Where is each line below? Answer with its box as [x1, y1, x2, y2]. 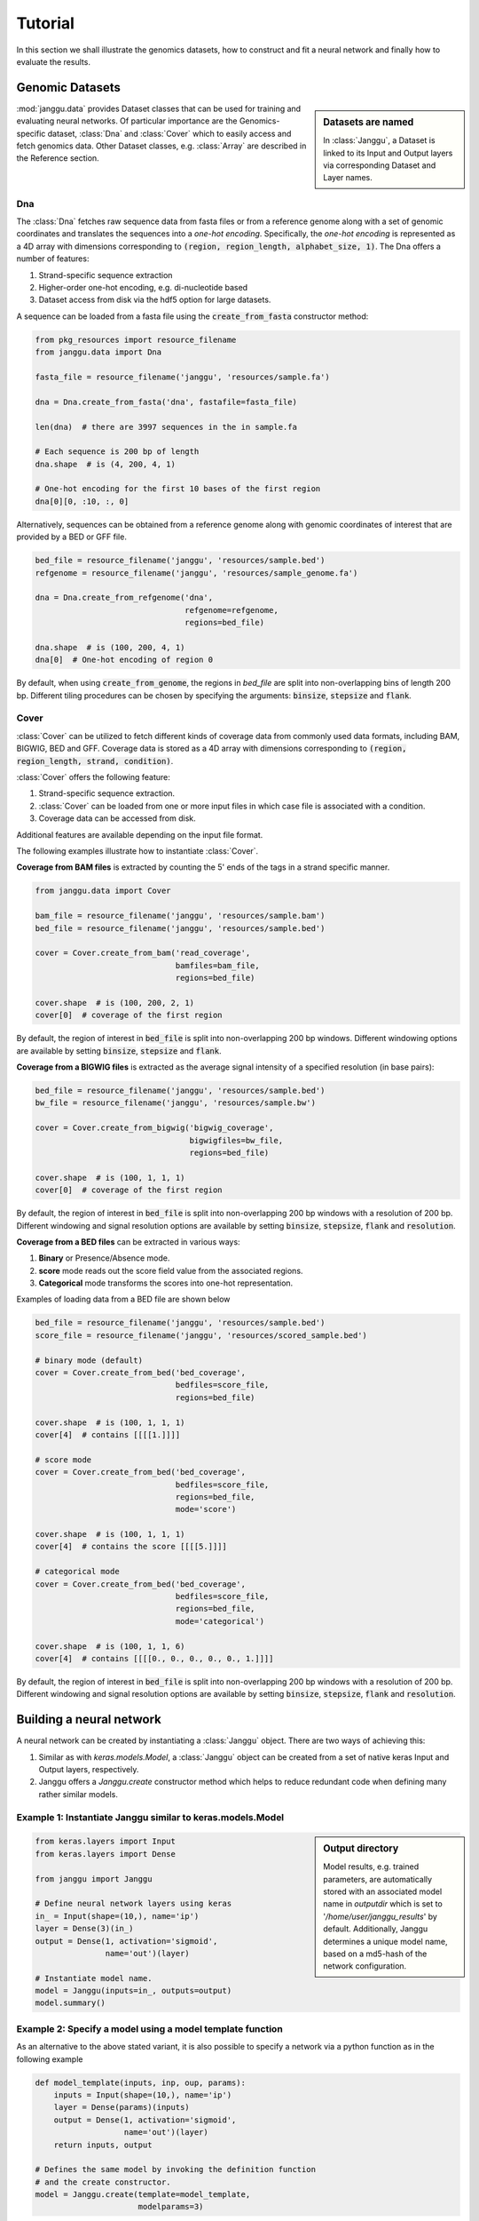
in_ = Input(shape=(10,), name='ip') [35, 1911, 200, 1921]
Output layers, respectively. [38, 1764, 139, 1775]
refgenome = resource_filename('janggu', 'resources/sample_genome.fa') [35, 568, 358, 577]
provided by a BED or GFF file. [16, 531, 128, 542]
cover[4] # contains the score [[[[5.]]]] [35, 1541, 228, 1552]
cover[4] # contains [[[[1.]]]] [35, 1429, 181, 1439]
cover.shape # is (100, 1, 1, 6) [35, 1641, 185, 1652]
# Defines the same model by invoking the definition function [35, 2164, 317, 2175]
